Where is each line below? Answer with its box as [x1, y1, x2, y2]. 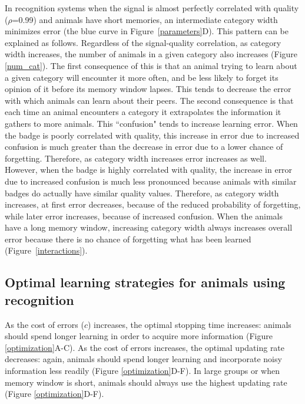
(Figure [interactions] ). [5, 244, 88, 257]
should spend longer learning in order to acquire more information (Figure [5, 330, 273, 342]
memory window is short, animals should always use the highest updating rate [5, 376, 287, 388]
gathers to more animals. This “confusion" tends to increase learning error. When [5, 117, 298, 129]
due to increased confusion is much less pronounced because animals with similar [5, 175, 297, 187]
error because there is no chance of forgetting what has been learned [5, 232, 251, 245]
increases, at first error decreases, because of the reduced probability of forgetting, [5, 198, 301, 211]
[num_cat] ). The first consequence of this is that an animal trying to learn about [5, 59, 297, 71]
